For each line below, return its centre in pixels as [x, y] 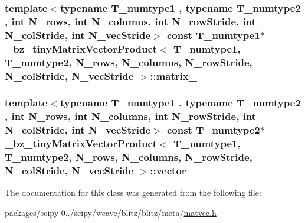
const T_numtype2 [213, 130]
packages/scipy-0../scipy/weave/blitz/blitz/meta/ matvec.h [111, 212]
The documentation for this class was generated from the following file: [133, 193]
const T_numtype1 [213, 35]
